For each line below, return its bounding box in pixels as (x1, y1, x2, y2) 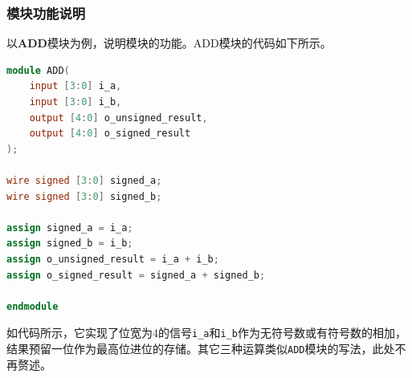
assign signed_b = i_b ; (6, 238, 133, 250)
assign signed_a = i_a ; (6, 222, 133, 234)
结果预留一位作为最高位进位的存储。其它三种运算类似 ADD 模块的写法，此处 (6, 339, 395, 356)
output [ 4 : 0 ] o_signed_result (29, 128, 191, 140)
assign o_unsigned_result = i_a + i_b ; (6, 253, 219, 265)
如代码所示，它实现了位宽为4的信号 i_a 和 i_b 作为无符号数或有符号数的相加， (6, 324, 406, 341)
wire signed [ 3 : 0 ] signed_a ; (6, 174, 162, 186)
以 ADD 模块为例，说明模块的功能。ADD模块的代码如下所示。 (6, 35, 332, 51)
